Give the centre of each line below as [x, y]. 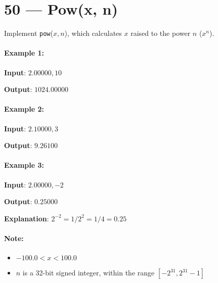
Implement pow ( [29, 33]
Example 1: [24, 53]
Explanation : [27, 218]
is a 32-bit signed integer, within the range [89, 273]
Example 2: [24, 109]
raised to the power [161, 33]
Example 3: [24, 165]
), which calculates [93, 33]
